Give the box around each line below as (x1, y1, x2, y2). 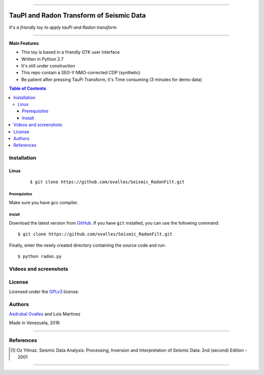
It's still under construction (21, 63, 75, 69)
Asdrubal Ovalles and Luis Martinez (9, 311, 81, 317)
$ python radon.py (18, 254, 62, 259)
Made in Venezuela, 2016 (9, 320, 60, 326)
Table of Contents (9, 85, 46, 91)
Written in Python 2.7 (21, 56, 64, 62)
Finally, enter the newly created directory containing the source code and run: (9, 242, 166, 248)
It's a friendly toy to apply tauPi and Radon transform (9, 24, 117, 30)
